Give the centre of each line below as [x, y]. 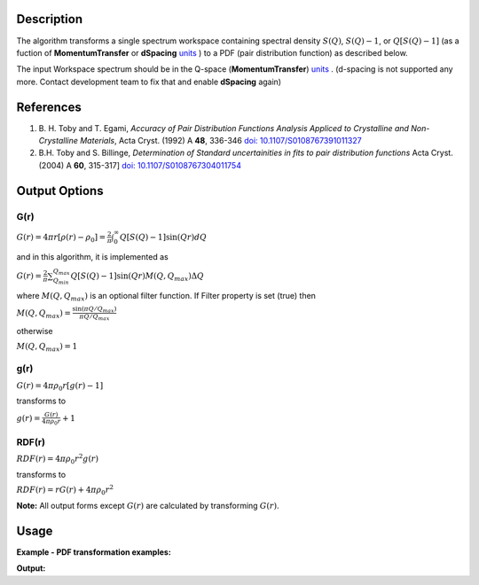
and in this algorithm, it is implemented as [92, 256]
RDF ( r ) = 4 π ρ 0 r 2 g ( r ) [58, 459]
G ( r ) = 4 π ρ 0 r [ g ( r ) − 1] [60, 386]
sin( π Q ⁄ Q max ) [94, 309]
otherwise [35, 331]
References [49, 107]
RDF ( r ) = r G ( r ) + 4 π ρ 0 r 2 [65, 490]
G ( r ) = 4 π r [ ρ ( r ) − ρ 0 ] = [61, 238]
